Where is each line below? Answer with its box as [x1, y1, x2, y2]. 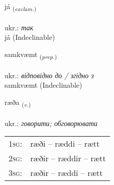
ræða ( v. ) [5, 96, 31, 108]
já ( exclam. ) [5, 1, 37, 13]
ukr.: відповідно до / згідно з [5, 70, 94, 80]
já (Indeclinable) [5, 32, 55, 42]
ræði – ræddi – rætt [30, 138, 100, 150]
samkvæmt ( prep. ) [5, 48, 57, 60]
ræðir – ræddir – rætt [30, 152, 106, 164]
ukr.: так [5, 22, 33, 32]
